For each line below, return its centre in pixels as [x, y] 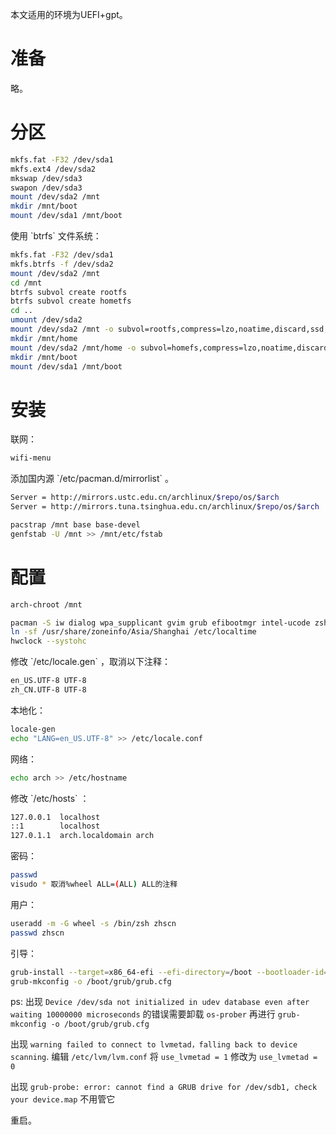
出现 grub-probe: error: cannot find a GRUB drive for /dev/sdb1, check [164, 1087]
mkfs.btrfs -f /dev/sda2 [62, 264]
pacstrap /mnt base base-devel [75, 524]
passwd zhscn [37, 933]
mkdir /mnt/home [44, 338]
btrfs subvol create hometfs [71, 301]
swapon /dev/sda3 [46, 188]
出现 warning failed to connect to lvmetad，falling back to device [154, 1044]
